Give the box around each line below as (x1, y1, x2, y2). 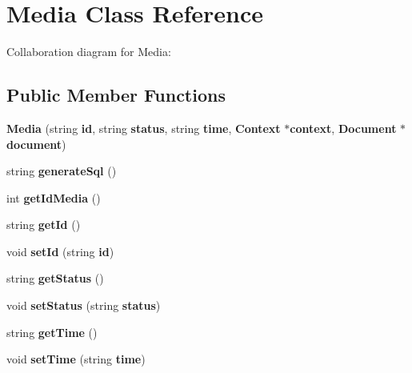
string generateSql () (6, 162, 117, 179)
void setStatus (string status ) (6, 297, 161, 314)
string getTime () (6, 323, 98, 340)
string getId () (6, 216, 81, 233)
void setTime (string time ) (6, 351, 146, 367)
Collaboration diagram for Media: (6, 43, 171, 60)
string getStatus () (6, 270, 104, 287)
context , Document (290, 119, 397, 136)
